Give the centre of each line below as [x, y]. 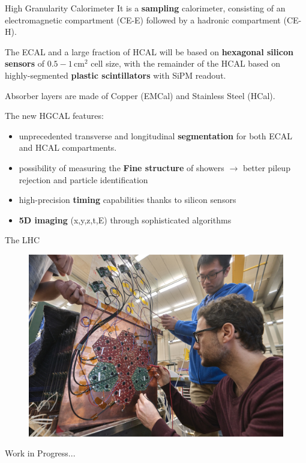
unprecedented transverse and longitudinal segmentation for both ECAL [156, 135]
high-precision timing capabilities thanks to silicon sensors [127, 200]
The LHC [22, 240]
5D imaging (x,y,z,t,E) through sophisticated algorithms [125, 219]
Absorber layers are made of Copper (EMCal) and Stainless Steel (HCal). [140, 95]
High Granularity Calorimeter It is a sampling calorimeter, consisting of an [145, 8]
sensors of [25, 63]
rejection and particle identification [83, 179]
